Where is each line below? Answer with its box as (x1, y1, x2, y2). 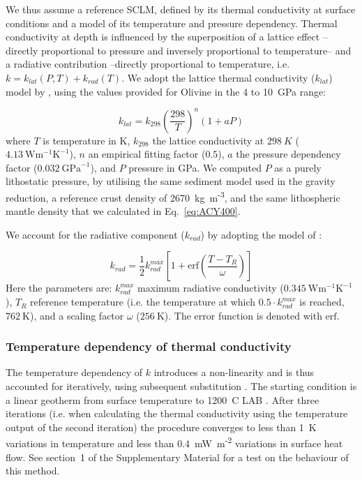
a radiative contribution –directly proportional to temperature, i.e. (6, 57, 290, 71)
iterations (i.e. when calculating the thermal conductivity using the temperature (6, 406, 348, 421)
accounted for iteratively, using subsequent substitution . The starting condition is (6, 379, 357, 393)
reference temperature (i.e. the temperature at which (30, 294, 256, 309)
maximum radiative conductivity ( (137, 280, 284, 295)
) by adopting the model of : (200, 227, 322, 241)
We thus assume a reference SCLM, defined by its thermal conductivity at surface (6, 2, 356, 16)
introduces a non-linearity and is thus (153, 365, 315, 380)
